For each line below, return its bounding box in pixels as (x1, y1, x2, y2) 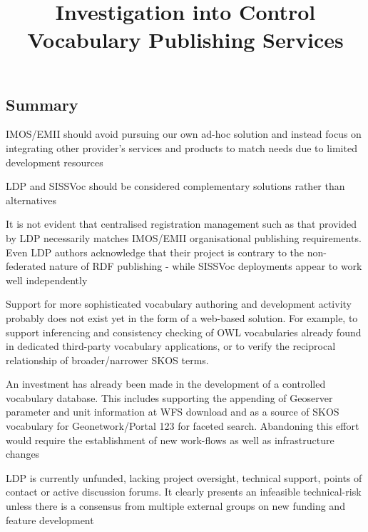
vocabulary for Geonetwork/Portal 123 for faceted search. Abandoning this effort (6, 418, 359, 433)
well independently (6, 272, 88, 287)
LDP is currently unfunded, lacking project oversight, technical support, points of (6, 470, 362, 485)
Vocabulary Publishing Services (27, 25, 344, 54)
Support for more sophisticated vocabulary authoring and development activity (6, 296, 352, 311)
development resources (6, 154, 103, 169)
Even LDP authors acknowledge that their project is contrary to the (6, 244, 305, 259)
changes (6, 446, 40, 461)
